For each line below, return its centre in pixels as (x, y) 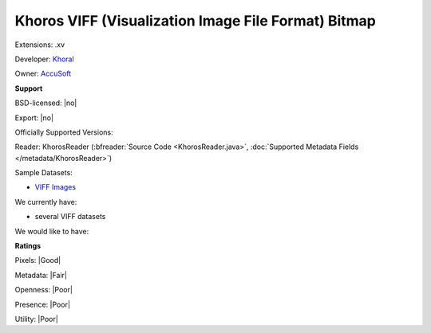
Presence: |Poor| (43, 304)
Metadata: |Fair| (41, 275)
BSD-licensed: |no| (46, 103)
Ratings (28, 246)
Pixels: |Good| (38, 261)
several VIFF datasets (70, 217)
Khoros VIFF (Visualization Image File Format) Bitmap (196, 21)
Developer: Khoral (45, 59)
